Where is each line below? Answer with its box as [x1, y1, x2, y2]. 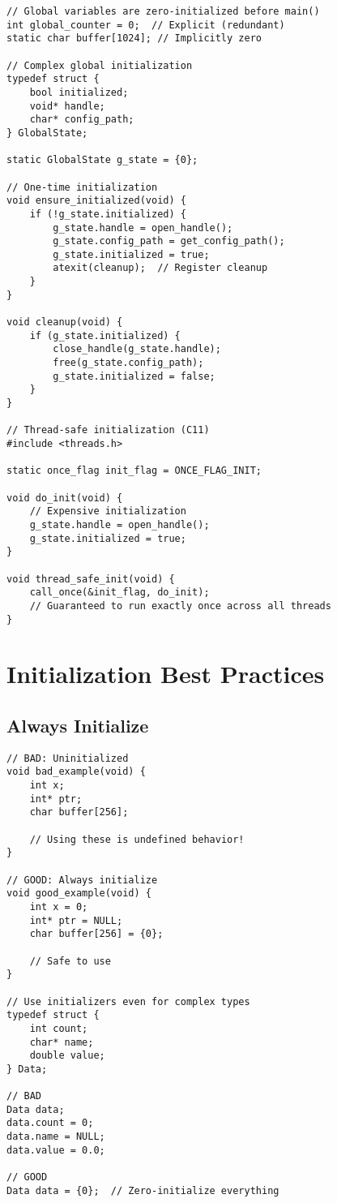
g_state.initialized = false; [53, 370, 215, 382]
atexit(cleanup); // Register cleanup [53, 262, 268, 274]
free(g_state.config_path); [53, 357, 204, 369]
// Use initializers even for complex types [6, 995, 250, 1008]
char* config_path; [29, 114, 134, 126]
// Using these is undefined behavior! [29, 833, 245, 845]
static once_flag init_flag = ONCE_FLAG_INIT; [6, 465, 262, 477]
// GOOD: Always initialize [6, 874, 158, 886]
